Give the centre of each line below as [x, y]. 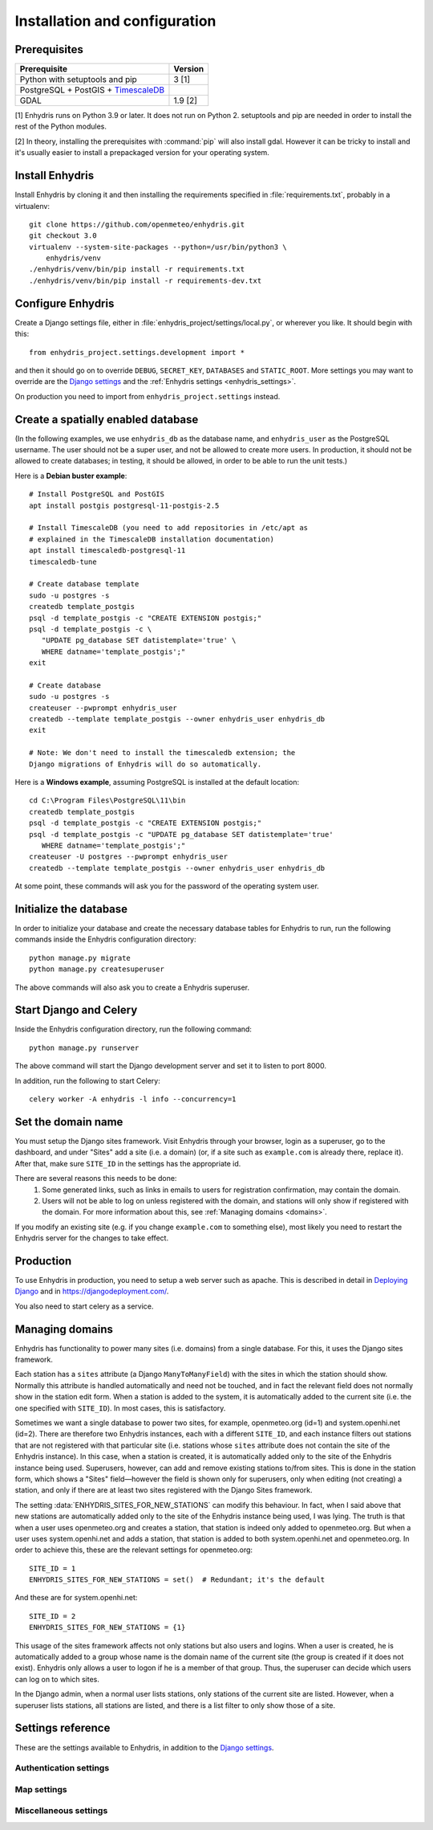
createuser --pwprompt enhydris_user [103, 708]
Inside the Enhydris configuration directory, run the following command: [134, 1029]
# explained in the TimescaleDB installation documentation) [152, 539]
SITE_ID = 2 [53, 1616]
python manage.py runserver [84, 1048]
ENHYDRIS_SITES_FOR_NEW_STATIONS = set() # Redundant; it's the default [177, 1580]
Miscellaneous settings [61, 1811]
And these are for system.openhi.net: [76, 1598]
